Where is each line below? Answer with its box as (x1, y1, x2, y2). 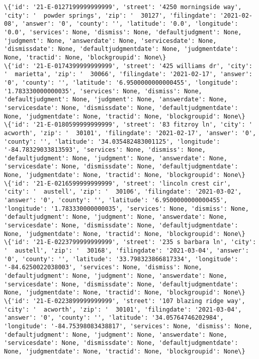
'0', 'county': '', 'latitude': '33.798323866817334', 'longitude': (4, 255, 238, 263)
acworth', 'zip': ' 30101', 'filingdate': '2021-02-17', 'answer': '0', (4, 129, 256, 137)
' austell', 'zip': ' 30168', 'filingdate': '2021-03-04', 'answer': (4, 247, 249, 255)
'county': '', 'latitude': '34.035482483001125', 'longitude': (4, 138, 220, 145)
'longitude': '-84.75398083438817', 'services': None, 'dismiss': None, (4, 322, 252, 330)
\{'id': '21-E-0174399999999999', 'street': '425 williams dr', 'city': (4, 62, 252, 70)
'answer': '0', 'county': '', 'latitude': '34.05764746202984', (4, 314, 224, 322)
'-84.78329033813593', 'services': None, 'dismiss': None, (4, 146, 206, 154)
